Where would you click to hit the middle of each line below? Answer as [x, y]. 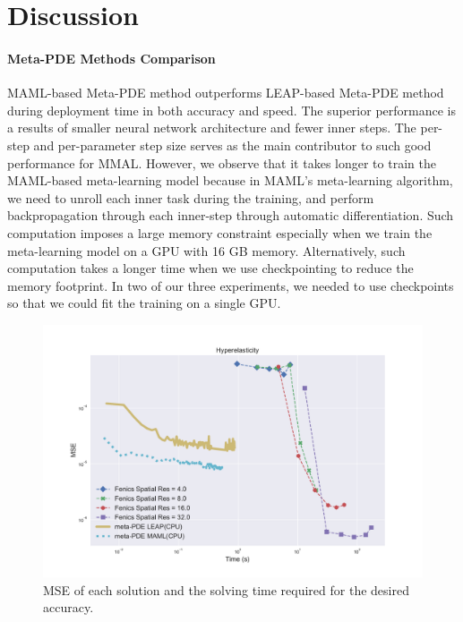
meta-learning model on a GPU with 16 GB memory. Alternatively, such [206, 250]
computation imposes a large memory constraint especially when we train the [220, 232]
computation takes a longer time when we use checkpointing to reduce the [210, 268]
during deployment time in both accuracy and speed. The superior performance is [231, 110]
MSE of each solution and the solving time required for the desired [226, 589]
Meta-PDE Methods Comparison [111, 58]
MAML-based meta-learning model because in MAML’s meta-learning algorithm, [230, 180]
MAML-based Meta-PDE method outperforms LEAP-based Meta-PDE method [226, 93]
